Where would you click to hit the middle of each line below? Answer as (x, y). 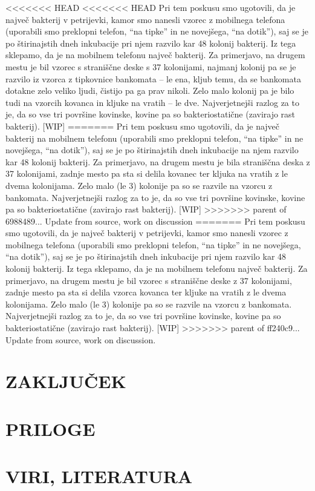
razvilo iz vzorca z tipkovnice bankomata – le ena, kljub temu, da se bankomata (153, 78)
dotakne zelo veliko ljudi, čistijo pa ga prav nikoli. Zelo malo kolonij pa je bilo (150, 91)
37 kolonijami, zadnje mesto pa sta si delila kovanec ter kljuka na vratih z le (147, 173)
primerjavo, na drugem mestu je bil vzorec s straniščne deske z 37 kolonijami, (149, 280)
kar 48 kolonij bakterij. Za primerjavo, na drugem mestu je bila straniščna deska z (158, 161)
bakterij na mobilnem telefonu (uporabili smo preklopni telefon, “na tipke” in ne (154, 138)
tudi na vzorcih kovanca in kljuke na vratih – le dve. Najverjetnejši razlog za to (152, 102)
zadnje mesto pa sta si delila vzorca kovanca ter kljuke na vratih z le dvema (146, 292)
